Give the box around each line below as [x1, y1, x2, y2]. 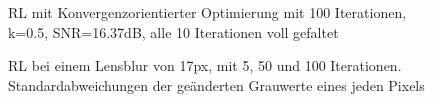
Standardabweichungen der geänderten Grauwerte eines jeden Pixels [8, 74, 425, 95]
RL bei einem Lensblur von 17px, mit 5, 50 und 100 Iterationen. [8, 55, 402, 76]
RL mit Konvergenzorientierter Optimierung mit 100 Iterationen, [8, 2, 407, 22]
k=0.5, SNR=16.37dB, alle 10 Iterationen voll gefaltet [8, 21, 339, 42]
